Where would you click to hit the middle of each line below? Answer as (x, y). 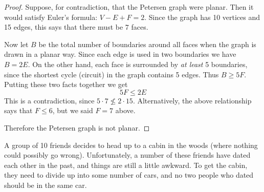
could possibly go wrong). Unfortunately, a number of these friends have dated (127, 155)
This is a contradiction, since (49, 100)
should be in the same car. (46, 185)
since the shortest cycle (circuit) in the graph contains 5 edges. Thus (112, 74)
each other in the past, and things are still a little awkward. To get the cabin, (126, 165)
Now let (16, 44)
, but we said (73, 110)
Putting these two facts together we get (66, 84)
